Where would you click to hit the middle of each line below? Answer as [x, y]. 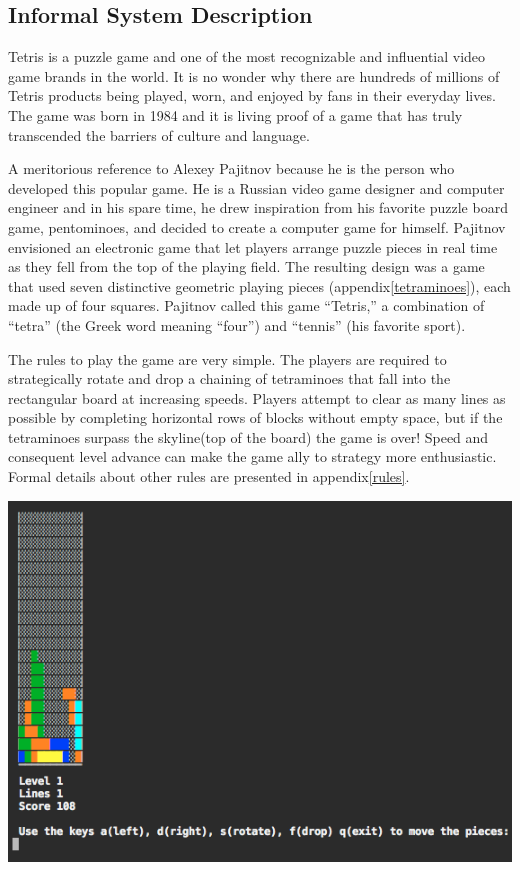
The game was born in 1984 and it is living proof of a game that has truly [235, 114]
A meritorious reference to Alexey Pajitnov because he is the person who [231, 168]
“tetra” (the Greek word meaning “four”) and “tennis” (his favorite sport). [237, 324]
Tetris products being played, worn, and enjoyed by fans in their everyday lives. [252, 95]
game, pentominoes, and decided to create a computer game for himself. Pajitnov [257, 226]
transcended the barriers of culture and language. [159, 134]
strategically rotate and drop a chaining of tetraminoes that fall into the [229, 378]
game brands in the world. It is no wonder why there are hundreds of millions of [254, 75]
